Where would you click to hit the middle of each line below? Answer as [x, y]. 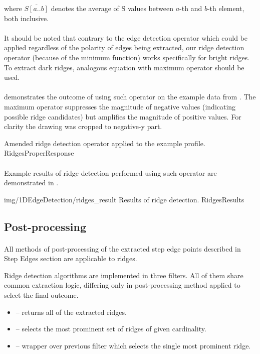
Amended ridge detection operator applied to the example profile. [105, 143]
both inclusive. [27, 18]
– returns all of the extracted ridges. [71, 312]
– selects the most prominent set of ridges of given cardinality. [111, 329]
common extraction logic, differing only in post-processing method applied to [122, 285]
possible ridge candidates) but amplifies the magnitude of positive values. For [123, 116]
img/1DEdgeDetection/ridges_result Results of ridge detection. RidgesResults [124, 199]
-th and [191, 8]
